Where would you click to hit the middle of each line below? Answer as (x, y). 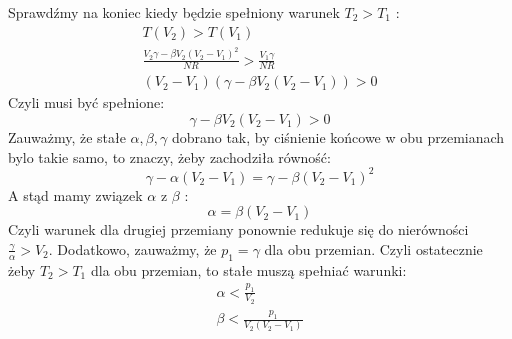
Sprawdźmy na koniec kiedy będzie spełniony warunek (174, 12)
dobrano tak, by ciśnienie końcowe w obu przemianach (338, 136)
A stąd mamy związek (75, 194)
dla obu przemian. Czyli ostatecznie (373, 248)
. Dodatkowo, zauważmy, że (132, 248)
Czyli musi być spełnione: (86, 102)
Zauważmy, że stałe (67, 136)
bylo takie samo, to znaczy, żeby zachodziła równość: (169, 156)
